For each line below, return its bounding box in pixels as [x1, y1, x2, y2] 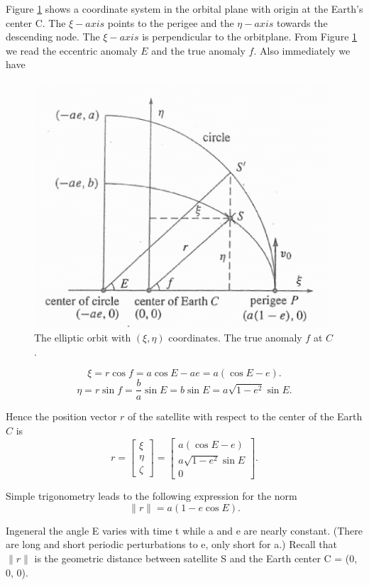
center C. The [6, 15, 66, 30]
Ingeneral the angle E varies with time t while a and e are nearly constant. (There [6, 523, 363, 537]
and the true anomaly [151, 43, 246, 58]
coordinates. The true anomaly [168, 330, 302, 345]
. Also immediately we [253, 43, 351, 58]
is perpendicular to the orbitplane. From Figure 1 [142, 29, 358, 44]
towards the [276, 15, 328, 30]
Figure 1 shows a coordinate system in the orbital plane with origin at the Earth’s [6, 1, 363, 16]
